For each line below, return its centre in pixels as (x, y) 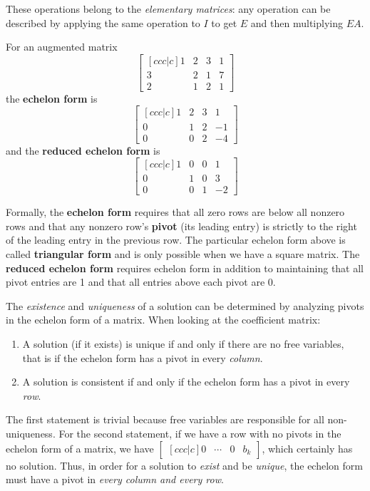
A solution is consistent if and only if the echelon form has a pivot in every (186, 382)
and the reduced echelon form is (83, 150)
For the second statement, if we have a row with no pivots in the (200, 433)
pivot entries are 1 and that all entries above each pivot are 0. (141, 282)
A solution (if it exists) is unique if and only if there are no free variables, (183, 343)
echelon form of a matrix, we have (80, 448)
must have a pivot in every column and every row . (115, 479)
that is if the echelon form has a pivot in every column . (143, 357)
